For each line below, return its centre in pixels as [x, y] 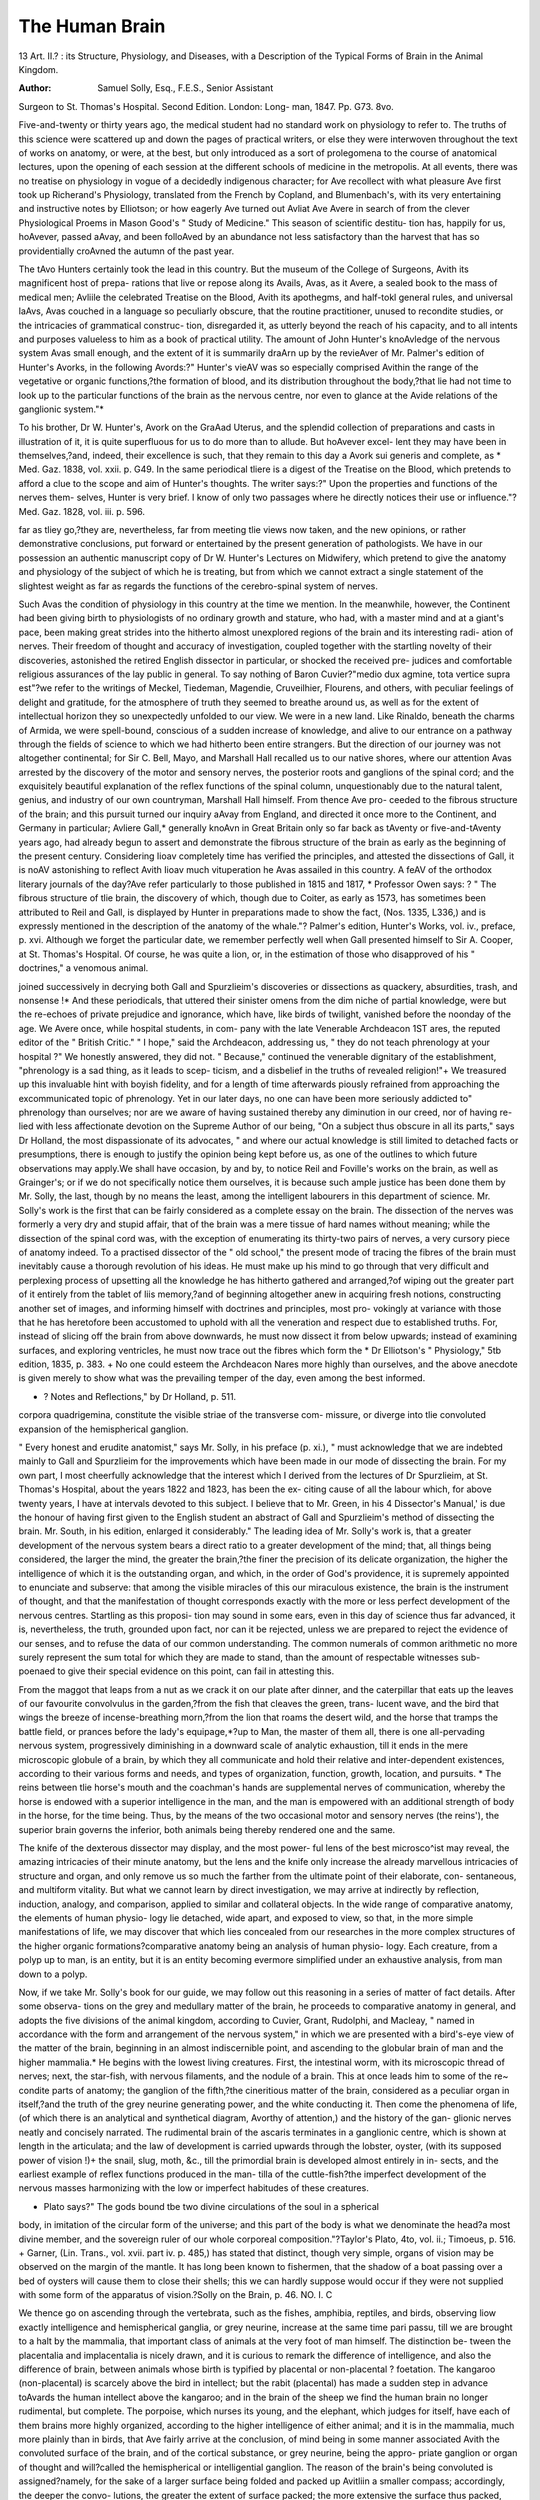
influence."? [492, 497]
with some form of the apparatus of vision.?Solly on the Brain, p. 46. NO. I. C [175, 2295]
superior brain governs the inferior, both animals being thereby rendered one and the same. [207, 1829]
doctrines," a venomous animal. [83, 968]
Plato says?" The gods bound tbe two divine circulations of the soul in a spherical [211, 2206]
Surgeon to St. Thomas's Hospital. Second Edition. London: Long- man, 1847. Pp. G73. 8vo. [206, 106]
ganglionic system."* [61, 409]
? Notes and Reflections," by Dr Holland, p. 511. [140, 1396]
